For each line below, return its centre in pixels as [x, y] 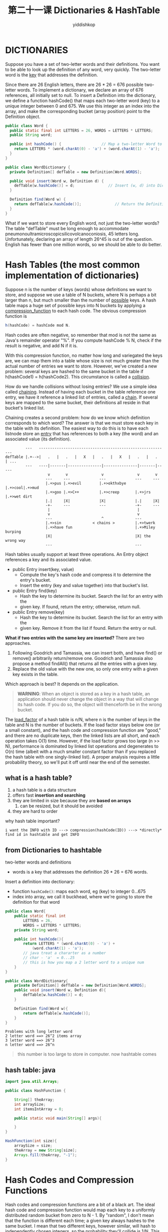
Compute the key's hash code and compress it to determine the [85, 575]
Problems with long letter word [39, 1032]
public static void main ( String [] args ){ [58, 1118]
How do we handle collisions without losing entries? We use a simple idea [81, 386]
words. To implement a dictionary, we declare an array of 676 [80, 90]
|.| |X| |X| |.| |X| [102, 501]
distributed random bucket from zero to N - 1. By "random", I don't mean [79, 1215]
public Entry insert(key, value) [43, 569]
